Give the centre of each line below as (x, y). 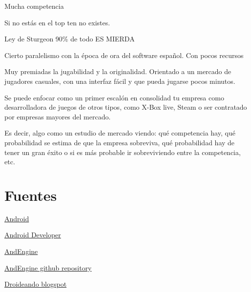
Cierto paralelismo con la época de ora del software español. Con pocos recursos (124, 55)
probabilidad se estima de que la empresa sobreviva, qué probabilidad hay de (120, 142)
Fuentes (31, 195)
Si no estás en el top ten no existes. (57, 22)
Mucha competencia (34, 6)
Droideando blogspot (36, 284)
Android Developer (33, 235)
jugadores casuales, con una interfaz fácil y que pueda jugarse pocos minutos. (120, 81)
